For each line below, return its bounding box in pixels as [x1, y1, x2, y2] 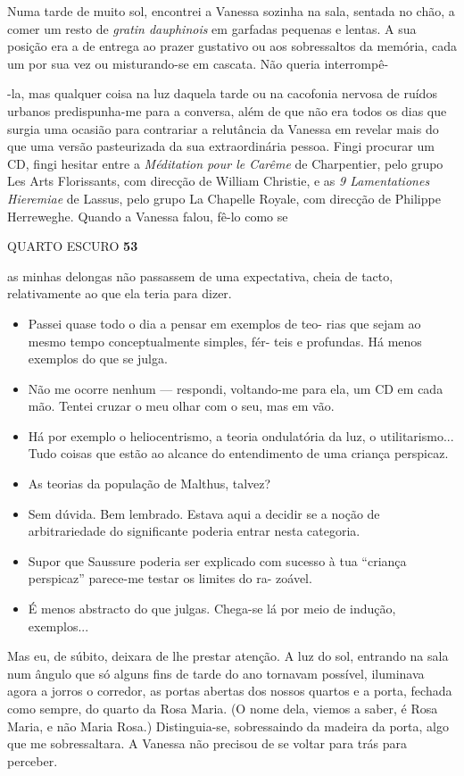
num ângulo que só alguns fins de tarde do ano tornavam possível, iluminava [7, 663, 425, 682]
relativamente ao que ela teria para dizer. [7, 284, 232, 303]
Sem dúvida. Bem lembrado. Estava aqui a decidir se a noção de [28, 504, 380, 522]
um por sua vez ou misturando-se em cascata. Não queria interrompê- [7, 54, 389, 72]
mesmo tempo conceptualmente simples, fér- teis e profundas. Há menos [28, 331, 422, 350]
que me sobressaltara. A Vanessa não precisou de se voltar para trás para [7, 734, 408, 753]
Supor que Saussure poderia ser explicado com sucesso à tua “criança [28, 551, 407, 570]
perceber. [7, 751, 58, 770]
